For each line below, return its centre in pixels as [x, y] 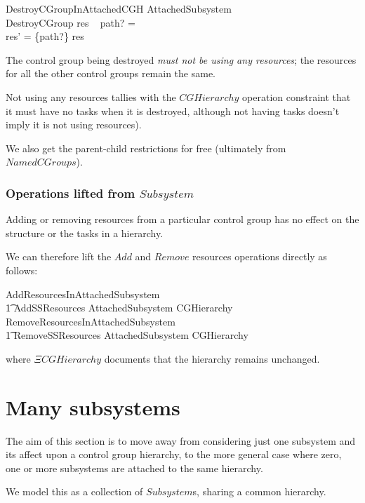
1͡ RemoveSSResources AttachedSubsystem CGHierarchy [127, 335]
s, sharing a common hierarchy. [259, 491]
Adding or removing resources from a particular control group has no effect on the [182, 219]
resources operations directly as [260, 256]
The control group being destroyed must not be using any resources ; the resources [181, 59]
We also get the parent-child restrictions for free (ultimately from [146, 148]
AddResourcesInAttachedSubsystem [83, 294]
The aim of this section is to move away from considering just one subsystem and [181, 440]
